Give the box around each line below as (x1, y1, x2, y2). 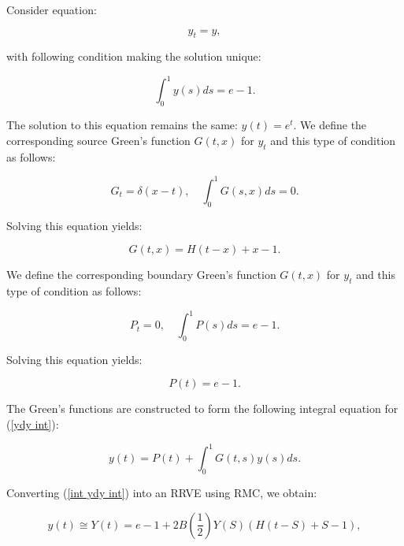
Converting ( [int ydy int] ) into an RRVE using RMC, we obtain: (6, 484, 317, 500)
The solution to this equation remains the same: (6, 117, 238, 133)
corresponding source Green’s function (6, 132, 191, 148)
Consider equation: (6, 2, 97, 17)
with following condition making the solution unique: (6, 48, 261, 65)
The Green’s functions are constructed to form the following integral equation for (6, 400, 398, 417)
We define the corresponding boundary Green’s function (6, 266, 276, 283)
